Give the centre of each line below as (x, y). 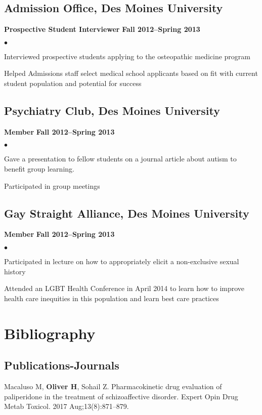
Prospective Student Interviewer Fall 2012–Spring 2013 (102, 29)
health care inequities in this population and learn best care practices (112, 298)
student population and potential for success (73, 83)
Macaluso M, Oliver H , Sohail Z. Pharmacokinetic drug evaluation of (113, 386)
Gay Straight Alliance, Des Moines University (127, 213)
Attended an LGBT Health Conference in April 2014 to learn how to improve (124, 288)
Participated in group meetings (52, 185)
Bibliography (50, 333)
